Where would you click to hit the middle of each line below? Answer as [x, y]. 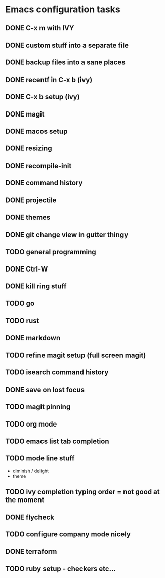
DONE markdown [33, 338]
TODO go [20, 303]
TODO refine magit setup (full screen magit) [76, 355]
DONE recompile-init [38, 166]
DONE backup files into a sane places [65, 63]
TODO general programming [51, 252]
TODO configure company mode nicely [68, 534]
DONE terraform [31, 551]
